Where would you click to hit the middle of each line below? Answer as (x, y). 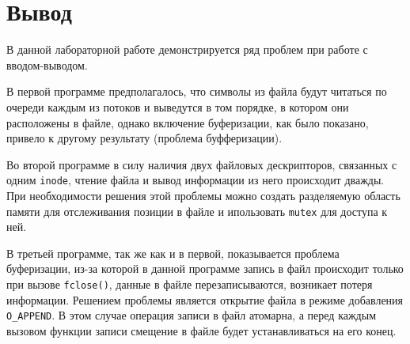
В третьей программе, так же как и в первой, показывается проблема (173, 253)
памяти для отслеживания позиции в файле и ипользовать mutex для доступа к (197, 211)
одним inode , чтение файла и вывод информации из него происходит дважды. (196, 180)
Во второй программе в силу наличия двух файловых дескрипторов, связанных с (202, 164)
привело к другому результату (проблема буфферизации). (144, 138)
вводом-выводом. (47, 64)
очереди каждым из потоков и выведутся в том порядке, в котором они (178, 106)
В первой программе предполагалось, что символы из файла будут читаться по (197, 91)
